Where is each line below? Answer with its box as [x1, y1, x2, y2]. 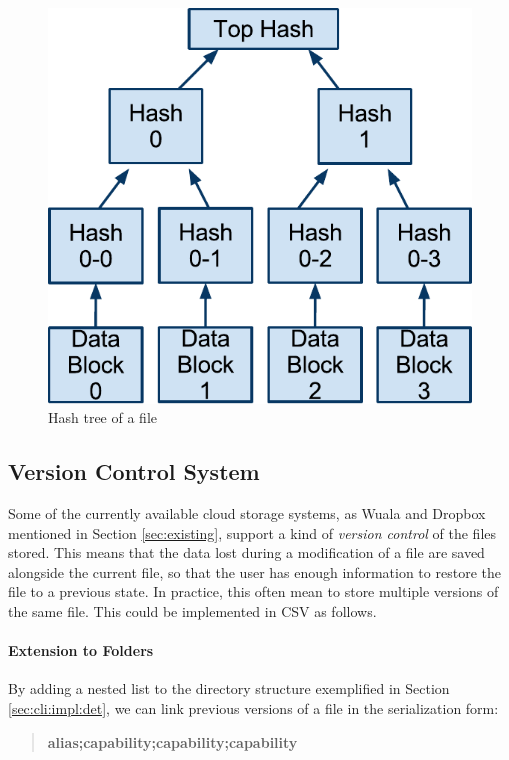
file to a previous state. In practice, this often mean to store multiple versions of [8, 581, 499, 602]
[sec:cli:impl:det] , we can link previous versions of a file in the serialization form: [8, 697, 499, 718]
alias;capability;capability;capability [47, 731, 298, 752]
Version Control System [8, 456, 260, 487]
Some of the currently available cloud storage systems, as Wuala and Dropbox [8, 503, 486, 524]
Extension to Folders [8, 640, 154, 661]
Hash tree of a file [48, 407, 157, 428]
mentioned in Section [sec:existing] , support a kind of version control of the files [8, 522, 497, 543]
